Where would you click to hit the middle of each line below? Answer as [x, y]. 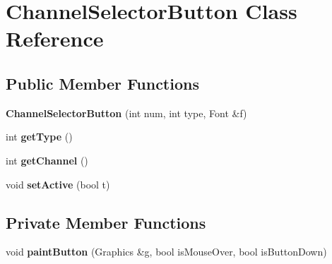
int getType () [39, 137]
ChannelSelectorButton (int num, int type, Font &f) [126, 113]
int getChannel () [47, 160]
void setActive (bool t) [58, 184]
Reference [55, 38]
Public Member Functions [102, 83]
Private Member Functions [106, 222]
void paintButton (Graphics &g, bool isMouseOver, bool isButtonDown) [166, 252]
